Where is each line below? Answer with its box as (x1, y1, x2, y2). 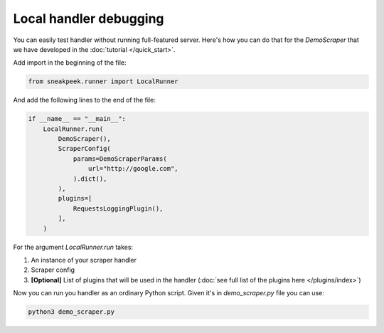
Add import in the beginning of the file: (13, 58, 127, 67)
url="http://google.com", (87, 164, 178, 173)
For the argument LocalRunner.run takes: (13, 243, 134, 251)
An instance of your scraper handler (31, 255, 137, 264)
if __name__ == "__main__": (28, 115, 126, 123)
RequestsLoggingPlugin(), (73, 204, 164, 213)
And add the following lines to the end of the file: (13, 96, 156, 105)
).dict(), (73, 174, 107, 183)
